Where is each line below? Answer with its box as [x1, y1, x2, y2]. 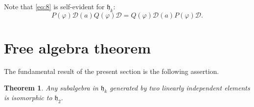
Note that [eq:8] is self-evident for [4, 1, 105, 11]
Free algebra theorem [4, 37, 151, 57]
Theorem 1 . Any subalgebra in [4, 82, 98, 92]
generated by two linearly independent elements [110, 82, 250, 92]
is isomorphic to [4, 92, 52, 103]
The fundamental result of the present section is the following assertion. [4, 66, 219, 76]
